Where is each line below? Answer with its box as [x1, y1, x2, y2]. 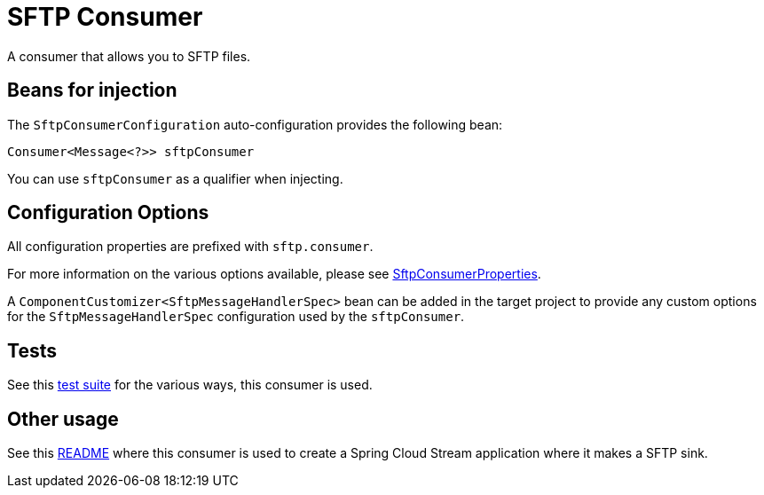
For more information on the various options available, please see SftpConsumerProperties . [7, 266, 541, 282]
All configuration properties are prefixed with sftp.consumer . [7, 239, 374, 255]
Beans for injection [7, 79, 177, 102]
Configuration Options [7, 201, 209, 224]
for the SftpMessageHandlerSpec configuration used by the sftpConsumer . [7, 309, 465, 325]
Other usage [7, 407, 119, 430]
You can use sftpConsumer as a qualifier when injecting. [7, 170, 343, 186]
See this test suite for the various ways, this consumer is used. [7, 377, 373, 393]
